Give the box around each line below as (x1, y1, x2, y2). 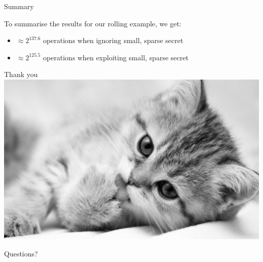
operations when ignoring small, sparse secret (43, 35, 184, 46)
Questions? (4, 248, 38, 258)
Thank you (4, 69, 38, 80)
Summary (4, 1, 34, 11)
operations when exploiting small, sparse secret (43, 52, 189, 62)
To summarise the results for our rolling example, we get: (4, 18, 182, 28)
